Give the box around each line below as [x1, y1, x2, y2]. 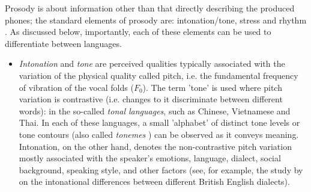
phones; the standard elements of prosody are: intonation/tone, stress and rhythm [5, 13, 307, 26]
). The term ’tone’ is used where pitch [142, 81, 282, 93]
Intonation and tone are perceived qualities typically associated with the [19, 57, 285, 70]
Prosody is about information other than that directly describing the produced [5, 2, 295, 14]
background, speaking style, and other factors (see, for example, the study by [19, 163, 303, 176]
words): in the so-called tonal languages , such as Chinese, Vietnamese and [19, 104, 291, 117]
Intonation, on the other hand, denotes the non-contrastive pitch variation [19, 140, 292, 152]
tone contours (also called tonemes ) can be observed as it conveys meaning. [19, 128, 299, 140]
